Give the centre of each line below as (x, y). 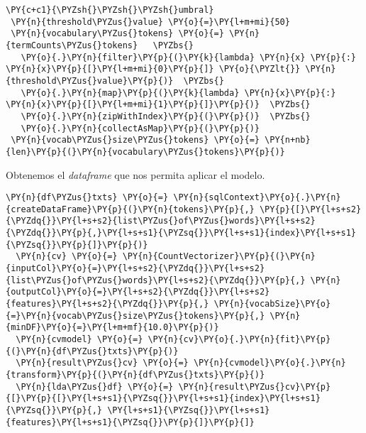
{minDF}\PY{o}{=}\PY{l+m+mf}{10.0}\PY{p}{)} (112, 328)
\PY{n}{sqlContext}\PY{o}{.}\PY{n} (257, 198)
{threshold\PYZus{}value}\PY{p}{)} (90, 81)
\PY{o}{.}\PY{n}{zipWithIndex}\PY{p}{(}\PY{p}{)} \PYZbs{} (166, 116)
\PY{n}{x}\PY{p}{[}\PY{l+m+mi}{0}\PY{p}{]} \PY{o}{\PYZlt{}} (153, 69)
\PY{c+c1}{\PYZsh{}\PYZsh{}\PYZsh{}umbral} (110, 10)
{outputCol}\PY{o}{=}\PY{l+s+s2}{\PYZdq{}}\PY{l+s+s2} (138, 292)
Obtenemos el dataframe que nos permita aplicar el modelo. (135, 174)
